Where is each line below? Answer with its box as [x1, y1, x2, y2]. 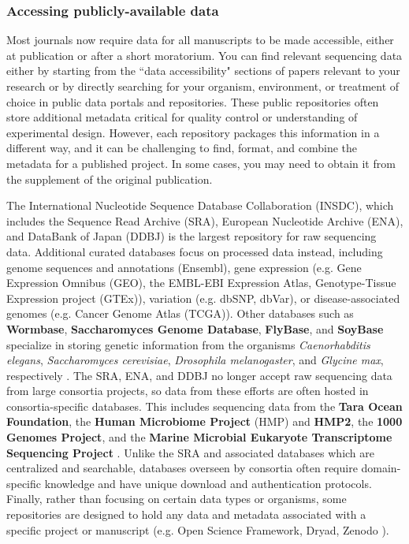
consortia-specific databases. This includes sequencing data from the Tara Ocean [6, 397, 403, 414]
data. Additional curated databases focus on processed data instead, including [6, 243, 383, 259]
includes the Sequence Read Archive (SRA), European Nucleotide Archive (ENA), [6, 212, 403, 229]
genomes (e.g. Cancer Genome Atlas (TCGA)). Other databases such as [6, 305, 354, 322]
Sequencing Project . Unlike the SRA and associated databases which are [6, 444, 375, 460]
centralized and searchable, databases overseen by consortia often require [6, 460, 358, 476]
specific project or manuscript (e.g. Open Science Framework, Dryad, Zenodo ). [6, 521, 389, 538]
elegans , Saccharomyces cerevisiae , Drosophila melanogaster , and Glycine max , [6, 352, 384, 368]
